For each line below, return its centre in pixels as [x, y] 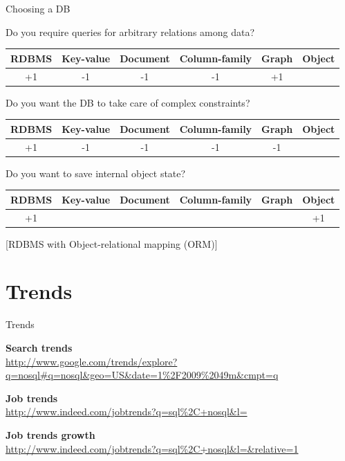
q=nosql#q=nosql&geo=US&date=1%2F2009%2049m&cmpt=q [142, 375]
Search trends [39, 347]
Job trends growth [50, 434]
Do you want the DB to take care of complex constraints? [128, 102]
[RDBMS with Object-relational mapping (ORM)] [112, 243]
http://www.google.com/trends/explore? [92, 361]
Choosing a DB [38, 8]
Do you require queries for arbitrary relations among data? [130, 31]
